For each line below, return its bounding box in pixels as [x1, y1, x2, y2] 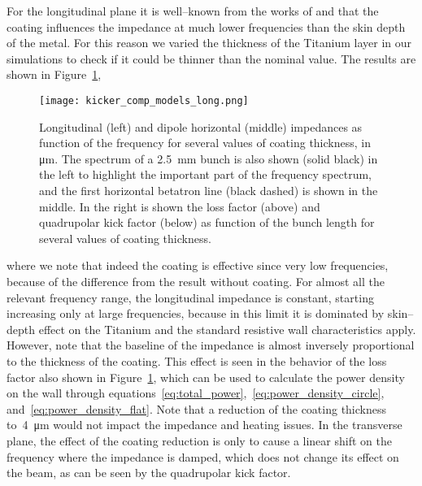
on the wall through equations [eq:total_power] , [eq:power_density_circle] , [7, 384, 385, 401]
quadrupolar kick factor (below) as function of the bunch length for [39, 214, 375, 231]
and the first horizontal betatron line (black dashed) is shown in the [39, 182, 378, 198]
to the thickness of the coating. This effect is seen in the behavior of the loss [7, 352, 387, 369]
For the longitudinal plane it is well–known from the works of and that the [7, 2, 379, 19]
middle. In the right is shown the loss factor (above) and [39, 197, 320, 215]
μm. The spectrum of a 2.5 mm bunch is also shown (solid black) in [39, 150, 378, 167]
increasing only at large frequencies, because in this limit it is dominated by [7, 305, 385, 322]
